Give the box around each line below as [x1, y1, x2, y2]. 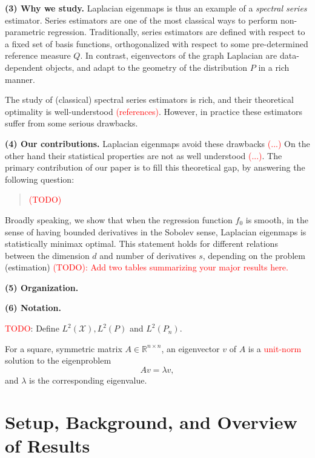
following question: [5, 172, 75, 185]
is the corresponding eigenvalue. [29, 373, 147, 386]
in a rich [258, 61, 290, 73]
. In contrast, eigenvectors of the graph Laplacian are [80, 49, 277, 62]
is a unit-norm [248, 342, 302, 355]
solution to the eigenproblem [5, 354, 111, 367]
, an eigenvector [161, 342, 220, 355]
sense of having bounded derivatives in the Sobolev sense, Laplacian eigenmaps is [5, 225, 307, 238]
